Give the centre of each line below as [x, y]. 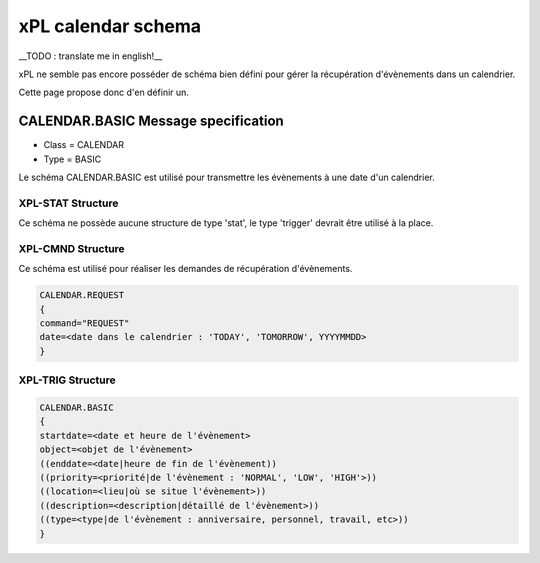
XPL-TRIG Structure [67, 380]
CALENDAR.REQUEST [82, 295]
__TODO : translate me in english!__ [90, 56]
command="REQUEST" [84, 323]
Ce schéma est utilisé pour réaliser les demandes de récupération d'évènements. [185, 269]
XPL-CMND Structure [71, 248]
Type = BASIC [72, 159]
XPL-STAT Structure [68, 203]
